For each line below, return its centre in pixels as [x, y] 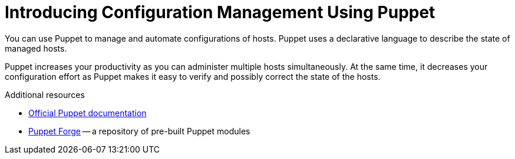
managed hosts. [36, 48]
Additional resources [45, 94]
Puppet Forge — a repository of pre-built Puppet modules [139, 131]
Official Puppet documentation [88, 113]
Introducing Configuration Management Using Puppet [220, 12]
